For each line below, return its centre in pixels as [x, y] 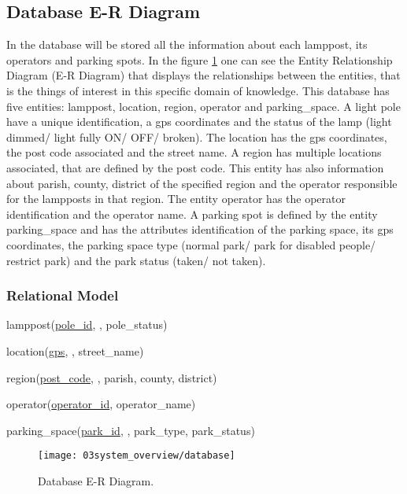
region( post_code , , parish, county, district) [112, 377]
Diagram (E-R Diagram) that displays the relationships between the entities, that [203, 75]
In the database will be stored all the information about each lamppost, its [187, 44]
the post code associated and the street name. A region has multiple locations [194, 152]
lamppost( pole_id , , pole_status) [87, 324]
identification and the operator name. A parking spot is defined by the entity [192, 214]
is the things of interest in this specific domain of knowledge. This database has [198, 90]
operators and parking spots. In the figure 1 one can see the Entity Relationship [200, 59]
